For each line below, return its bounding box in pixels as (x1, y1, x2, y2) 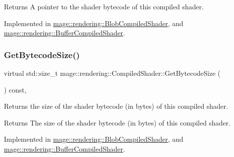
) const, (4, 84, 26, 94)
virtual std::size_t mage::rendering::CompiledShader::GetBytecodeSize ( (4, 68, 221, 78)
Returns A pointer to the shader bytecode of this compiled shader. (4, 1, 204, 11)
